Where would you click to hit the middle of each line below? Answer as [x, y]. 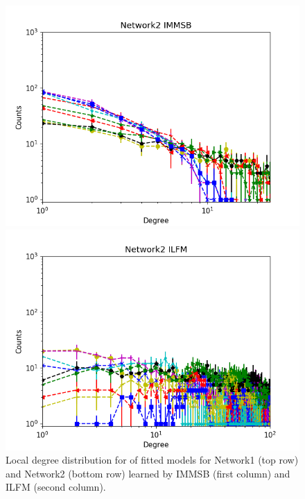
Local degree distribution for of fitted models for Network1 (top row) [152, 460]
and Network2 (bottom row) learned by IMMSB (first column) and [148, 473]
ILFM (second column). [56, 487]
